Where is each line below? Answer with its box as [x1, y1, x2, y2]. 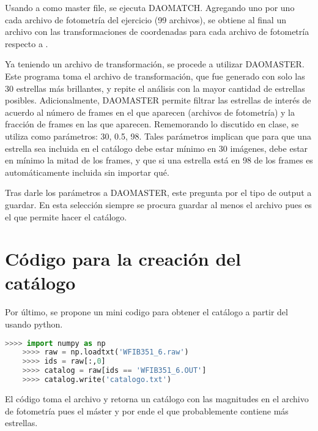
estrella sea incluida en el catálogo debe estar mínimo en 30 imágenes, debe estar [5, 141, 308, 154]
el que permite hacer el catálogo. [5, 210, 127, 223]
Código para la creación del [5, 246, 242, 271]
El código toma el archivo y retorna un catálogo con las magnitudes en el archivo [5, 392, 309, 405]
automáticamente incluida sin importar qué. [5, 165, 169, 178]
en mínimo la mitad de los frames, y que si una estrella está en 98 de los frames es [5, 154, 313, 167]
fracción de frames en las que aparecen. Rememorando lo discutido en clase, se [5, 118, 299, 130]
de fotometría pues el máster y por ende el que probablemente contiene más [5, 404, 289, 417]
